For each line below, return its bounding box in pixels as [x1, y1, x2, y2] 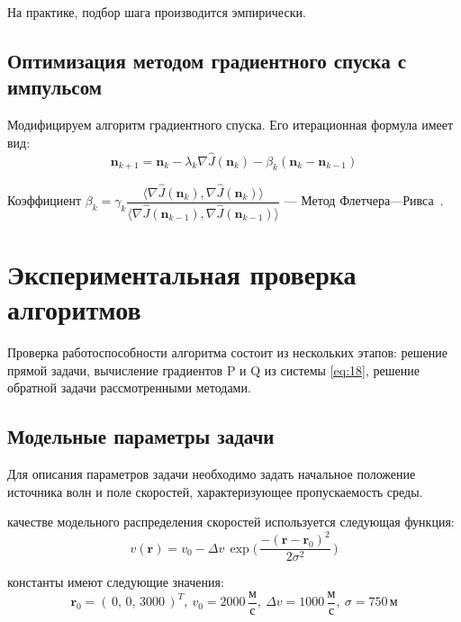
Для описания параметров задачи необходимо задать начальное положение [7, 464, 416, 483]
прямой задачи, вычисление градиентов [7, 360, 223, 379]
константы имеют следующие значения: [7, 572, 224, 591]
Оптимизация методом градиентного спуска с [7, 46, 406, 74]
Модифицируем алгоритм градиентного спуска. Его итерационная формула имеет [7, 115, 454, 134]
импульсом [7, 73, 103, 101]
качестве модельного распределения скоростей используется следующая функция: [7, 512, 455, 531]
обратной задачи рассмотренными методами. [7, 378, 251, 397]
